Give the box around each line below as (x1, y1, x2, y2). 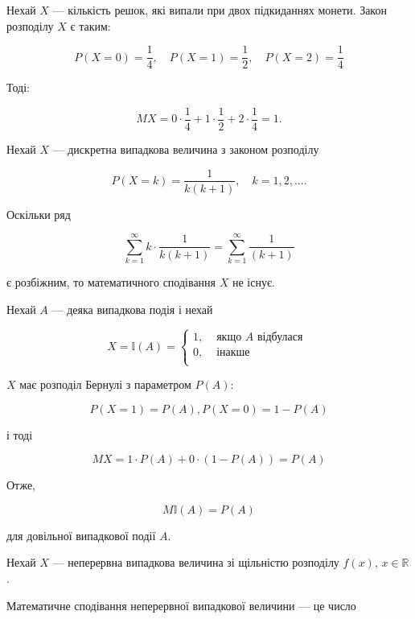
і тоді (6, 426, 33, 443)
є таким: (70, 17, 111, 34)
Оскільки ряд (6, 205, 71, 222)
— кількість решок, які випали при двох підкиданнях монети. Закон (52, 2, 387, 18)
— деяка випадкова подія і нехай (51, 300, 213, 317)
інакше (216, 346, 250, 358)
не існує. (232, 274, 275, 291)
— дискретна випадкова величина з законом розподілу (52, 140, 319, 157)
